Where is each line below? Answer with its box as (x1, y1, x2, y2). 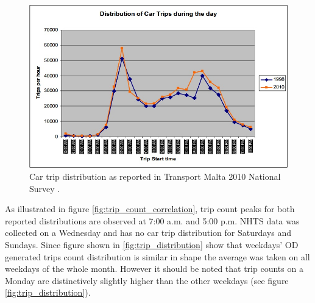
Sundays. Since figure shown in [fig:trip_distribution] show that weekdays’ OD (5, 238, 299, 251)
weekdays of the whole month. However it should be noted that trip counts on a (5, 262, 303, 275)
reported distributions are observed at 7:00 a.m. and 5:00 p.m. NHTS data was (5, 214, 300, 227)
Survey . (29, 182, 60, 194)
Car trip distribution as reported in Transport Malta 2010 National (29, 170, 281, 183)
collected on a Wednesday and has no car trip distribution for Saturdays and (5, 226, 291, 239)
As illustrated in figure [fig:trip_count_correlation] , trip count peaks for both (5, 202, 295, 215)
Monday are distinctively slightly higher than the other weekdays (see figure (5, 274, 289, 287)
